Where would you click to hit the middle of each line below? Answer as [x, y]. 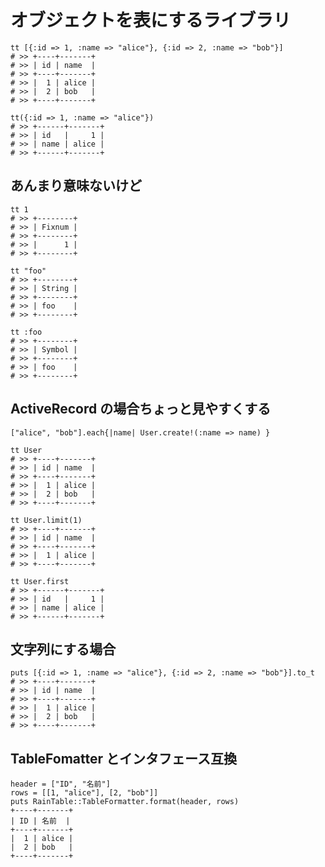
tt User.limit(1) [46, 520]
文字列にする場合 [63, 649]
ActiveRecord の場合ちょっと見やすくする [141, 409]
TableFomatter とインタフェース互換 [123, 758]
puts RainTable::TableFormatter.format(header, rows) [125, 802]
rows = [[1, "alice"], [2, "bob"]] [84, 793]
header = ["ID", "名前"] [60, 784]
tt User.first [40, 581]
